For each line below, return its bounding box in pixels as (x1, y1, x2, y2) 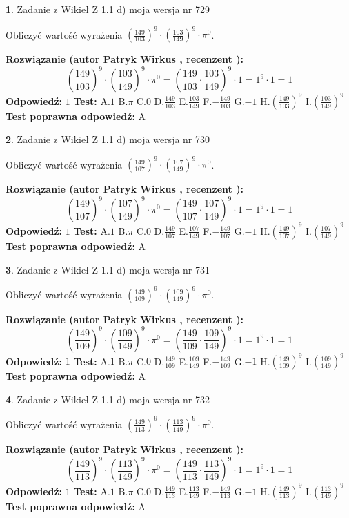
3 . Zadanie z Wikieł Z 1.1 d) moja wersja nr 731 (6, 262, 210, 276)
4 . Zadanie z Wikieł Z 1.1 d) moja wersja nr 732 (6, 392, 210, 406)
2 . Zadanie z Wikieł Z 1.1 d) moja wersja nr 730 (6, 132, 210, 146)
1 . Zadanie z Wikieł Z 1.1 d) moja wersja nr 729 (6, 2, 210, 16)
